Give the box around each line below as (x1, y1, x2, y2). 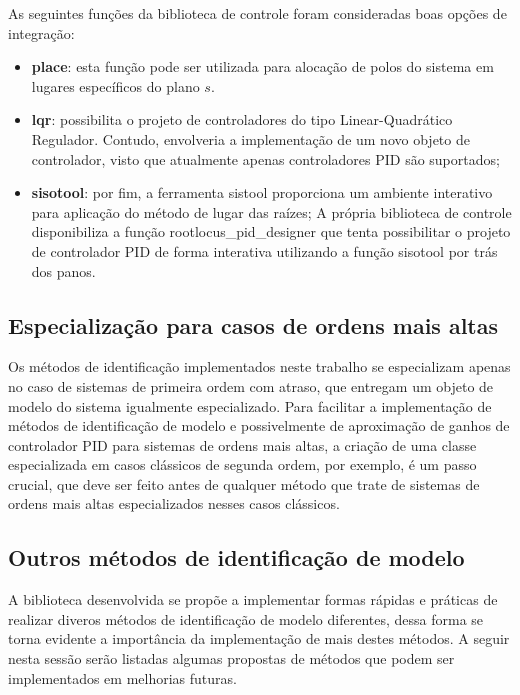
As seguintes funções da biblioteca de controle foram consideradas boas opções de (8, 3, 507, 23)
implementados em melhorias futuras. (8, 667, 237, 688)
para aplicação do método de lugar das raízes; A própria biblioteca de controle (31, 201, 512, 222)
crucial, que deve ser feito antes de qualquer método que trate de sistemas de (8, 473, 480, 494)
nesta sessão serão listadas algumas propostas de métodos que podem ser (8, 648, 455, 669)
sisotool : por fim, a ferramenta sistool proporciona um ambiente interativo (31, 182, 493, 203)
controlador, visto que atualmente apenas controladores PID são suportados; (31, 148, 500, 169)
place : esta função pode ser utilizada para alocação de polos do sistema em (31, 56, 494, 77)
